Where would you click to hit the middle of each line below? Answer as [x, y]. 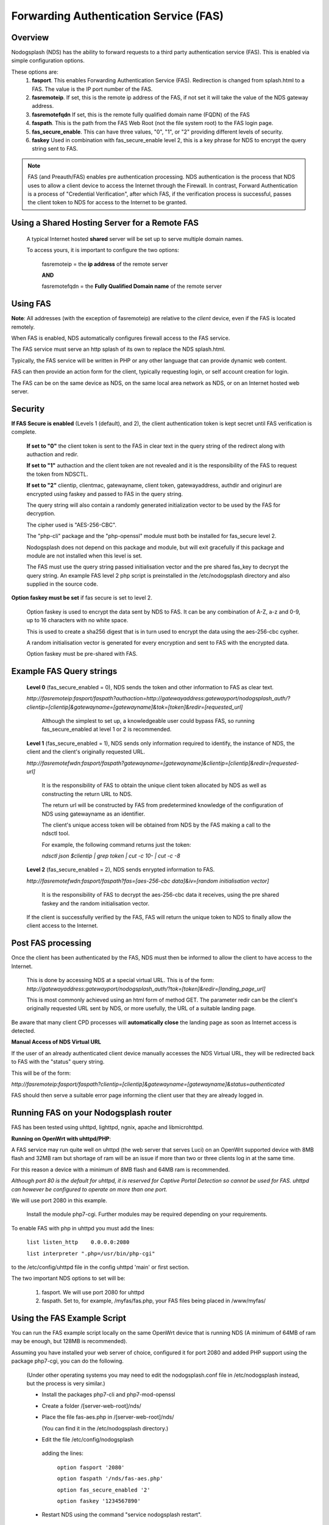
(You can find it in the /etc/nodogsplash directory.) [105, 1428]
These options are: [35, 72]
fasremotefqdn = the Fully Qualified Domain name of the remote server [132, 286]
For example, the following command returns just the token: [116, 844]
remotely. [23, 327]
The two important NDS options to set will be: [68, 1279]
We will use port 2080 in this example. [59, 1200]
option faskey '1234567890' [99, 1501]
